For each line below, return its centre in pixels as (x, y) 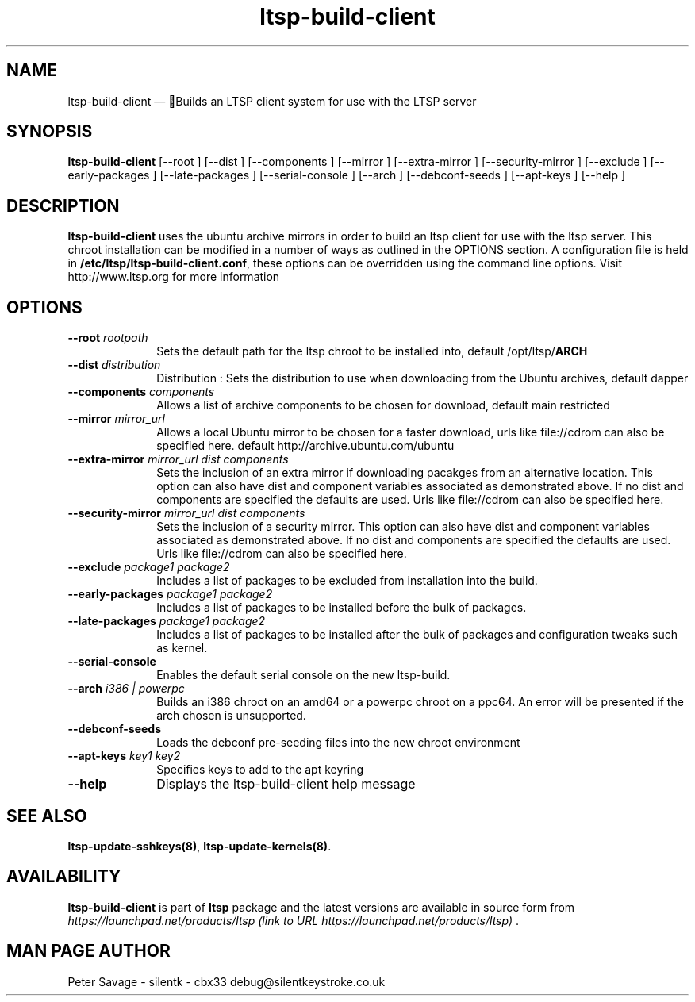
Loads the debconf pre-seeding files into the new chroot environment (338, 743)
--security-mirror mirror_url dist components (186, 513)
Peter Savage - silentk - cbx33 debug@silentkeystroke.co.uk (227, 981)
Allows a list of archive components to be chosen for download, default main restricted (383, 405)
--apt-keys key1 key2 (124, 756)
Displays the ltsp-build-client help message (286, 784)
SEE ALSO (47, 816)
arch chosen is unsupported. (231, 716)
